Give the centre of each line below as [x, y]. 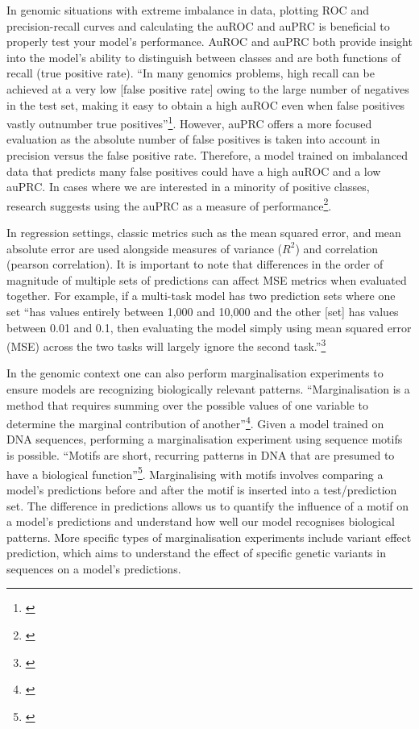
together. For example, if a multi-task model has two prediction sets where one [201, 296]
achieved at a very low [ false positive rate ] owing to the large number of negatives [208, 88]
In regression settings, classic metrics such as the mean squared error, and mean [204, 233]
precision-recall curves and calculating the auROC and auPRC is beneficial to [198, 25]
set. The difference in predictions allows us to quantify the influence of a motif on [207, 505]
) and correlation [337, 248]
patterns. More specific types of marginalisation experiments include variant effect [209, 537]
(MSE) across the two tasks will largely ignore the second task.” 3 [166, 345]
